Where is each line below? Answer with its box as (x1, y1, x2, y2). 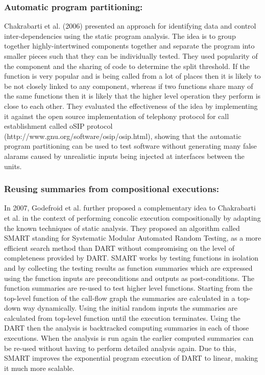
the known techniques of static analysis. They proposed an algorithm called (4, 222, 240, 233)
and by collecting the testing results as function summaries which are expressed (4, 262, 253, 273)
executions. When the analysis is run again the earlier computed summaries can (4, 333, 254, 343)
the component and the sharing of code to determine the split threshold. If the (4, 60, 250, 71)
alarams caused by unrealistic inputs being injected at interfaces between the (4, 150, 245, 161)
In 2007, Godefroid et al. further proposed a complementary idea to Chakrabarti (4, 202, 256, 213)
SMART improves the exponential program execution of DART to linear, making (4, 353, 258, 363)
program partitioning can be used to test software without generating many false (4, 140, 257, 151)
